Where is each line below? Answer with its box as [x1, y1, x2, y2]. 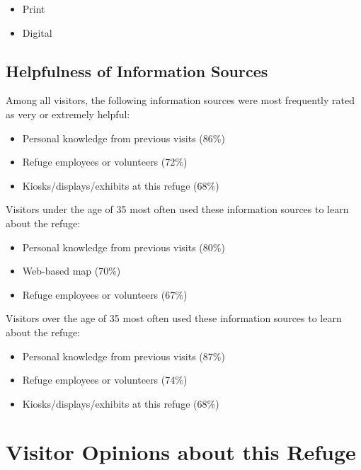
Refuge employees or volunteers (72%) [22, 154, 188, 169]
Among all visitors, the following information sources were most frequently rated [6, 93, 355, 108]
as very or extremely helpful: [6, 106, 130, 121]
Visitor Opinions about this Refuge [6, 437, 356, 466]
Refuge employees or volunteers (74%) [22, 372, 188, 387]
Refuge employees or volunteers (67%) [22, 287, 188, 302]
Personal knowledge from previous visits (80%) [22, 239, 225, 254]
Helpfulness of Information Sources [6, 59, 268, 81]
